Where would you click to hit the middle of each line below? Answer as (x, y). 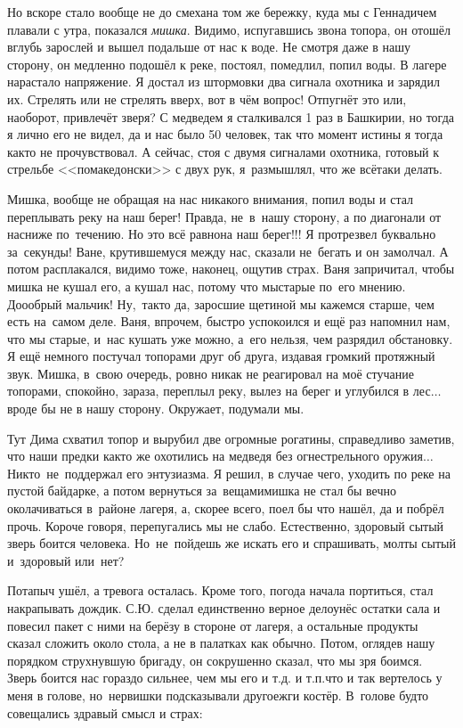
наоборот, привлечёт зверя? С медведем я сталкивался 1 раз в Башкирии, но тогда (231, 116)
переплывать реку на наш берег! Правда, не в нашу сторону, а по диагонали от (224, 216)
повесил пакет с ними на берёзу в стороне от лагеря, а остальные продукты (213, 625)
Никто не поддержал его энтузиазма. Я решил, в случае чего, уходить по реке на (229, 473)
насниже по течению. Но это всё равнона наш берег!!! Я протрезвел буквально (222, 234)
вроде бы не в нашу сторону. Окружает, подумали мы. (156, 409)
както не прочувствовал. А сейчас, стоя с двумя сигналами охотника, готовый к (223, 151)
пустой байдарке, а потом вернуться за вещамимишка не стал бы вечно (202, 491)
